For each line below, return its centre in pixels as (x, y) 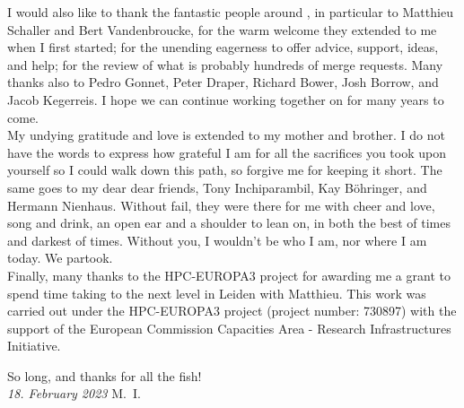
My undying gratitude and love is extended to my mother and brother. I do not (226, 135)
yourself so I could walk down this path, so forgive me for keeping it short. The (225, 170)
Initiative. (34, 346)
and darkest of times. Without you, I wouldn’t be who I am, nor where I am (217, 240)
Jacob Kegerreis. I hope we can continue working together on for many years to (226, 99)
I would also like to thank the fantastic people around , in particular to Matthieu (230, 12)
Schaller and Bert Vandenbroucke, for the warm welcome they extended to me (222, 29)
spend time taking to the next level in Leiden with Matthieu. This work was (217, 293)
